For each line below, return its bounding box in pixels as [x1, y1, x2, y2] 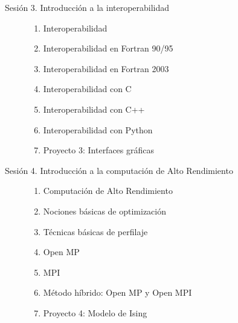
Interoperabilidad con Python [43, 123, 153, 136]
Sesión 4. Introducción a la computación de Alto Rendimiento [5, 164, 233, 176]
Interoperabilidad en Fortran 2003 [43, 62, 169, 75]
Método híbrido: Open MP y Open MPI [43, 286, 192, 299]
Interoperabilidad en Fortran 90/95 [43, 42, 173, 55]
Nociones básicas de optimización [43, 204, 167, 217]
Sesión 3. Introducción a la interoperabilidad [5, 1, 170, 13]
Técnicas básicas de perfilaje [43, 225, 148, 238]
